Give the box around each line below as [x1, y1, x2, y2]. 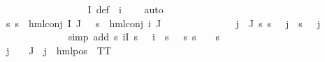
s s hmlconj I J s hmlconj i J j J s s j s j [6, 15, 321, 30]
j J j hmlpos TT [6, 42, 112, 57]
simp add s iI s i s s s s [68, 29, 220, 44]
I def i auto [87, 2, 164, 16]
